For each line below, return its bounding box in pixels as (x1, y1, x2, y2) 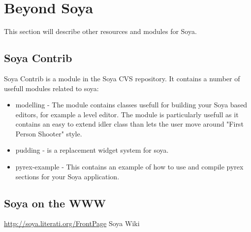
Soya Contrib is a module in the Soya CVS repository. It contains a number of (4, 73, 240, 83)
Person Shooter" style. (15, 128, 82, 138)
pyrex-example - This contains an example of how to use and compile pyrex (15, 162, 244, 172)
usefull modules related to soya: (4, 83, 99, 93)
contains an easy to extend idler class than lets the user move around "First (15, 119, 244, 129)
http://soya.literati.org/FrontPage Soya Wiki (4, 218, 140, 229)
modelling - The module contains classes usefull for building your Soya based (15, 99, 248, 110)
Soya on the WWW (4, 195, 106, 210)
